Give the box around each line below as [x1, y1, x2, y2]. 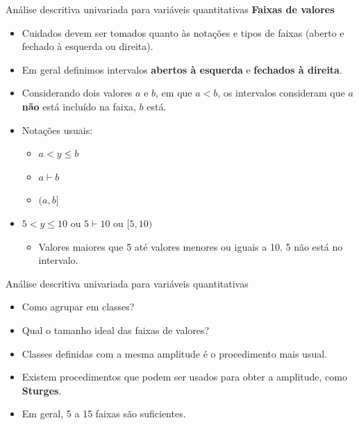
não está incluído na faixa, [22, 99, 136, 113]
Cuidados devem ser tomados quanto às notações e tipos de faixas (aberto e [22, 25, 344, 40]
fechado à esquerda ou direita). [22, 39, 153, 53]
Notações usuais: [22, 122, 93, 137]
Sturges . [22, 383, 62, 397]
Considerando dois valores [22, 85, 133, 100]
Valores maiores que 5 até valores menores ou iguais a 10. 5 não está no [38, 239, 343, 253]
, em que [156, 85, 192, 100]
